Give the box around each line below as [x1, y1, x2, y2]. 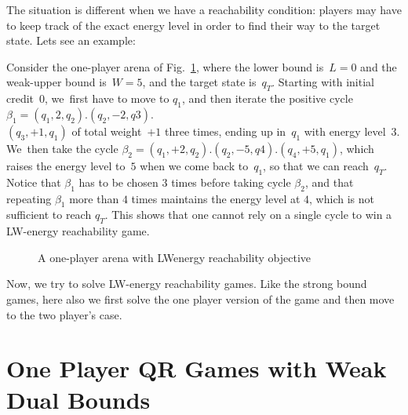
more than [69, 190, 119, 206]
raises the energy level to [6, 157, 126, 173]
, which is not [309, 190, 374, 206]
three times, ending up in [165, 122, 286, 139]
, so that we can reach [263, 157, 369, 173]
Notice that [6, 173, 61, 190]
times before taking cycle [171, 173, 291, 190]
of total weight [71, 122, 142, 139]
